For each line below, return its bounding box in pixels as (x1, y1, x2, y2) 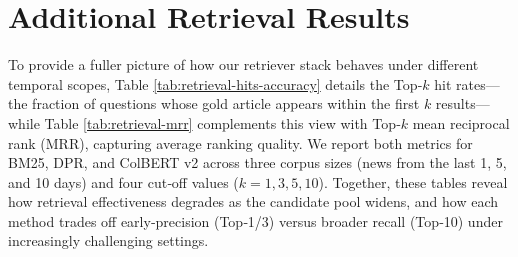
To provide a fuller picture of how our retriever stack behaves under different (8, 54, 479, 75)
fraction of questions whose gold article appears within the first (32, 93, 420, 114)
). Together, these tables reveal (318, 171, 508, 192)
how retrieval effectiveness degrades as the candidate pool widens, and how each (8, 191, 499, 212)
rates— (456, 73, 500, 94)
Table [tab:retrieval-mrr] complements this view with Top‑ (44, 112, 401, 133)
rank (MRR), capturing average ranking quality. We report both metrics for (8, 132, 473, 153)
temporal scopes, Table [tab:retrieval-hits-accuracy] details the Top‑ (8, 73, 423, 94)
